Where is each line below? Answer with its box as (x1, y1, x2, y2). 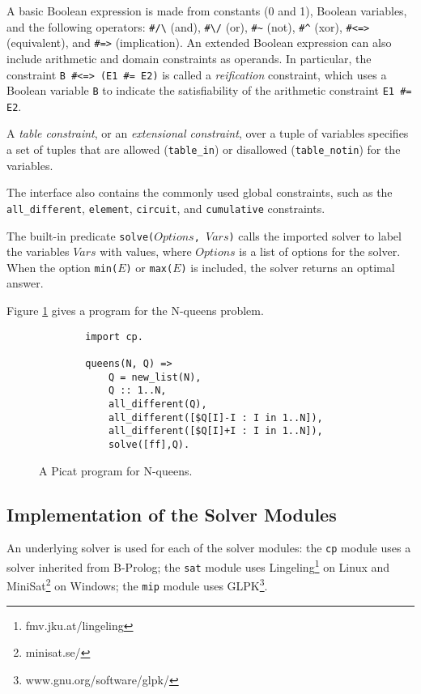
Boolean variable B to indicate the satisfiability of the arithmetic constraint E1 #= (6, 82, 412, 99)
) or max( (125, 258, 173, 275)
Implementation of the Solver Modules (6, 501, 337, 526)
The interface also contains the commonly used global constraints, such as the (6, 184, 393, 201)
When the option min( (6, 258, 118, 275)
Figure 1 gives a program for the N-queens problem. (6, 302, 264, 319)
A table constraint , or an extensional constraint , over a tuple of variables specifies (6, 125, 409, 142)
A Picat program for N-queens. (39, 462, 193, 479)
